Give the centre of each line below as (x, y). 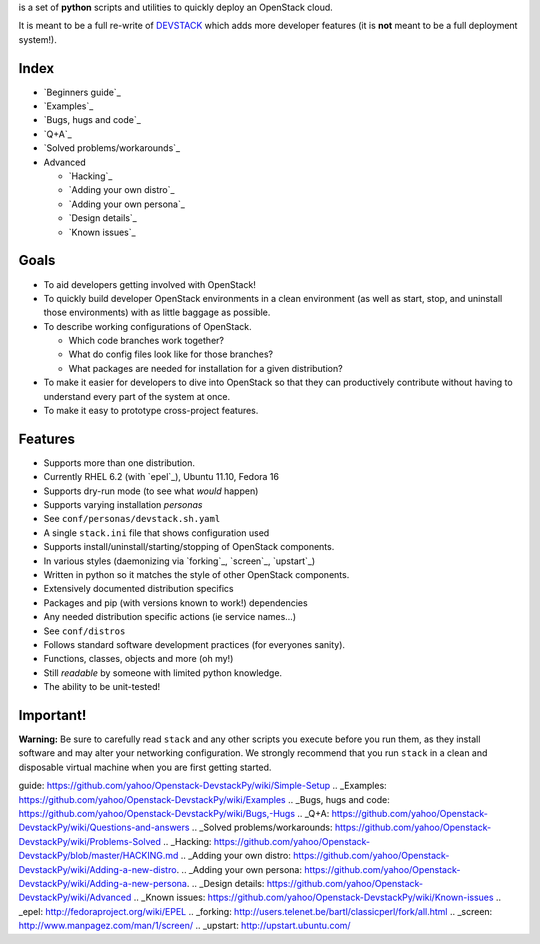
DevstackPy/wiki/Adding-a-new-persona (102, 883)
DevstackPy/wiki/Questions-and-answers (104, 827)
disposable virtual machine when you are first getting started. (145, 767)
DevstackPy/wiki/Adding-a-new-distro (97, 869)
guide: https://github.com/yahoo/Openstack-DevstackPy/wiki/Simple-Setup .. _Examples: (202, 786)
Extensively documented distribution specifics (138, 589)
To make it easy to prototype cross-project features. (151, 411)
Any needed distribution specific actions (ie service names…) (170, 617)
